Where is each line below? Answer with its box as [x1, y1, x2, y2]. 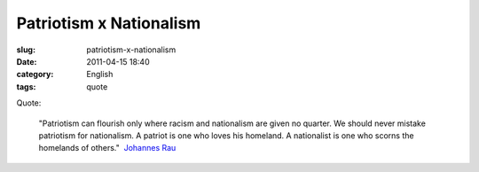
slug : [16, 44, 35, 55]
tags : [16, 81, 36, 92]
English [86, 69, 114, 80]
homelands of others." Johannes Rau [38, 143, 177, 153]
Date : [16, 56, 37, 66]
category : [16, 69, 54, 80]
